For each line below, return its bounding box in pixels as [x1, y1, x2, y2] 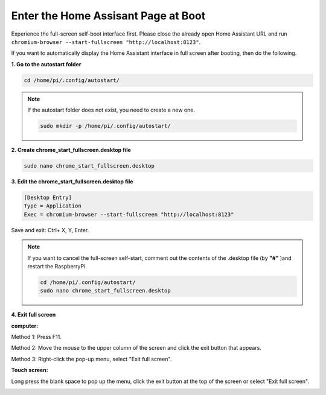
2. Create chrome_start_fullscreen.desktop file [11, 147, 131, 154]
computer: [11, 322, 39, 329]
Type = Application [24, 203, 81, 209]
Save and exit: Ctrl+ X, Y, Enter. [11, 226, 89, 233]
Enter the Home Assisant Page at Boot [11, 9, 206, 22]
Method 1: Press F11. [11, 333, 62, 341]
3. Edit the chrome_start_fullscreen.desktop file [11, 178, 133, 185]
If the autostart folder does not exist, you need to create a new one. [27, 106, 196, 114]
